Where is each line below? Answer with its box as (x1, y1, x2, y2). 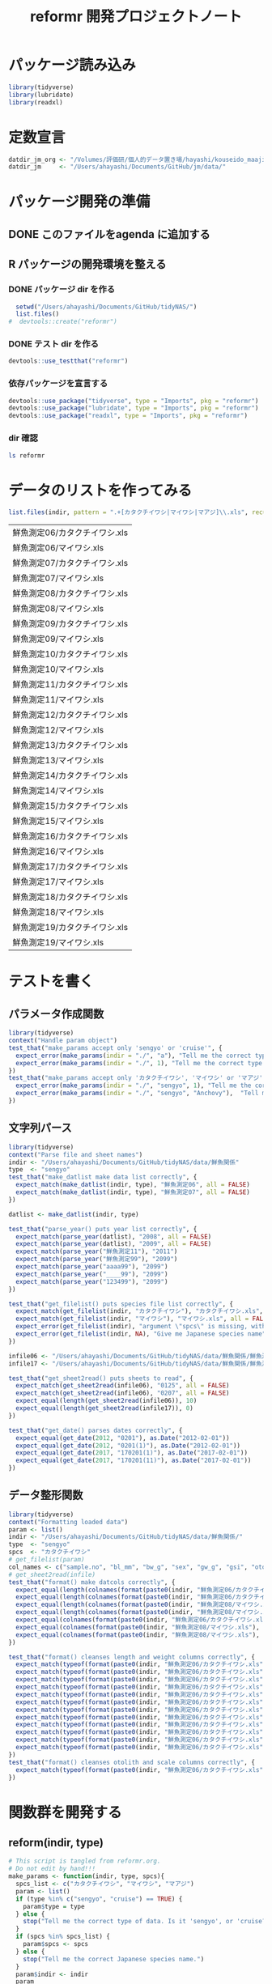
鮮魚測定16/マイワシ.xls (12, 846, 104, 857)
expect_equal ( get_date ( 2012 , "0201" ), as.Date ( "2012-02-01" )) (15, 1434, 230, 1442)
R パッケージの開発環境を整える (8, 257, 167, 271)
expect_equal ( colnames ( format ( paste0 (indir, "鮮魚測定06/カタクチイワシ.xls (15, 1616, 267, 1624)
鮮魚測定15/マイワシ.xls (12, 815, 104, 826)
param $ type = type (23, 1902, 85, 1910)
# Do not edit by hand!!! (8, 1865, 96, 1873)
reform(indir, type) (8, 1836, 104, 1850)
